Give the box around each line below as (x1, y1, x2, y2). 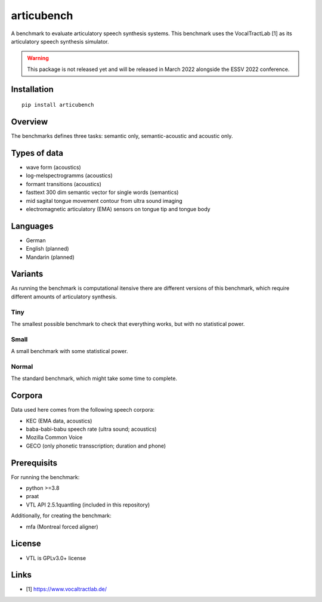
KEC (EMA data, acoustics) (26, 417, 92, 424)
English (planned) (26, 245, 69, 252)
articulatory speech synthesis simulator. (11, 38, 109, 45)
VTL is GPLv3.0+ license (26, 554, 86, 561)
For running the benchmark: (11, 473, 80, 480)
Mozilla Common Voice (26, 434, 83, 441)
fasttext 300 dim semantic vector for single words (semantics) (26, 189, 179, 196)
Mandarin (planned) (26, 254, 75, 261)
